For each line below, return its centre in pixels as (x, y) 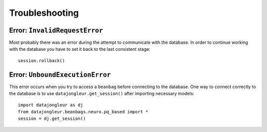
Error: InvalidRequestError (56, 30)
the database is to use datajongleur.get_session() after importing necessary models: (102, 94)
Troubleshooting (44, 13)
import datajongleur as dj (51, 105)
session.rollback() (42, 61)
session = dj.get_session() (52, 119)
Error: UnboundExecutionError (60, 75)
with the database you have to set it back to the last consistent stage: (80, 49)
